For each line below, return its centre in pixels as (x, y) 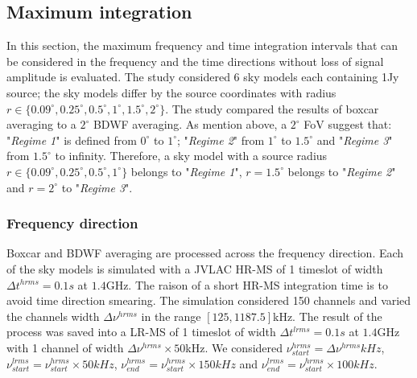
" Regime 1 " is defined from (72, 140)
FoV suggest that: (348, 124)
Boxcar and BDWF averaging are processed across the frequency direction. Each (205, 253)
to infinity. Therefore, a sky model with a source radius (191, 156)
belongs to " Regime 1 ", (186, 171)
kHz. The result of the (327, 316)
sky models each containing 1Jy (321, 77)
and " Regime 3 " (355, 140)
